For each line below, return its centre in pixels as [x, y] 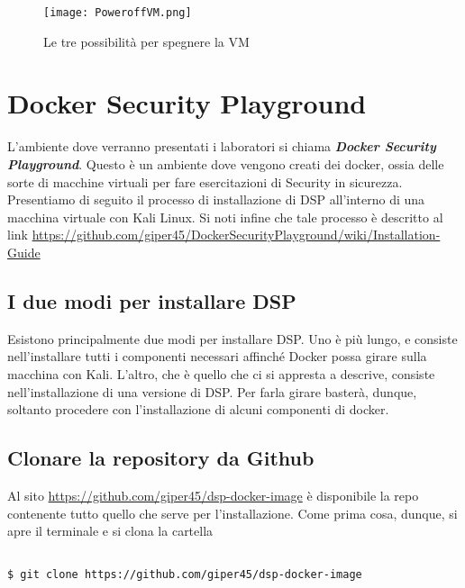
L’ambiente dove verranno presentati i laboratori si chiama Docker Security [222, 146]
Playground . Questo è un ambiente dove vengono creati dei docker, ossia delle [226, 163]
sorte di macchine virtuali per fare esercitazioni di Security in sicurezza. [205, 181]
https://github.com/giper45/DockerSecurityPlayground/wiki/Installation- [236, 235]
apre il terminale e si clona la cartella [110, 531]
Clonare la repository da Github [161, 458]
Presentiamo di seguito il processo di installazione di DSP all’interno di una [216, 199]
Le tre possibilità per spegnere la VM [146, 41]
